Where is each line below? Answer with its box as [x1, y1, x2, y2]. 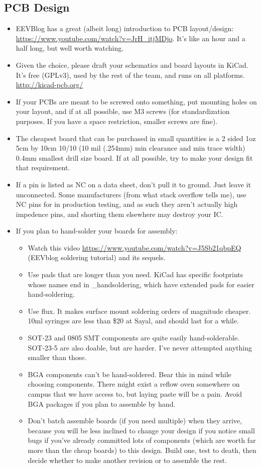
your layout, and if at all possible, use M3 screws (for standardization [16, 106, 230, 116]
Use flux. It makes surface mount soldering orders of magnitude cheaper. [28, 305, 251, 316]
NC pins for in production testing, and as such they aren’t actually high [16, 199, 238, 209]
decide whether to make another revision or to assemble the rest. [28, 454, 227, 465]
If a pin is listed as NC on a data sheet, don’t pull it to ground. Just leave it [16, 179, 251, 189]
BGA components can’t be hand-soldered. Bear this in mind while [28, 369, 231, 379]
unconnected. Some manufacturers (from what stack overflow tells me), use [16, 189, 246, 199]
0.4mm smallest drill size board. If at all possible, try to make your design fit [16, 152, 253, 163]
